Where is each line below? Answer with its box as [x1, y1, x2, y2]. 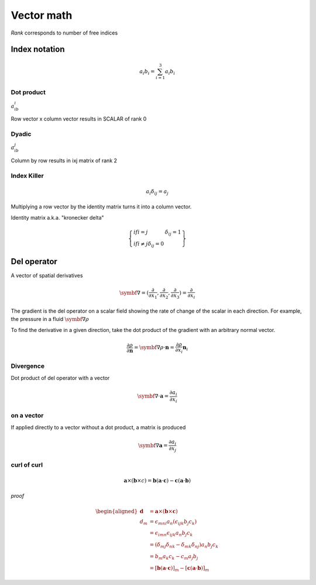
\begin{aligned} [95, 508, 138, 515]
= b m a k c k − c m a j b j [149, 553, 198, 561]
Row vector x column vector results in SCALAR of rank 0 [11, 115, 147, 122]
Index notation [11, 45, 65, 54]
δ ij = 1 [164, 229, 181, 237]
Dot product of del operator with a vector [11, 374, 110, 381]
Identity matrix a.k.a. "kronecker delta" [11, 214, 105, 221]
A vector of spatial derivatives [11, 272, 83, 279]
